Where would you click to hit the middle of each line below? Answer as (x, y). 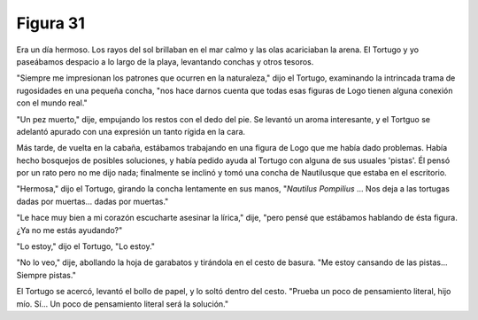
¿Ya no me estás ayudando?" (69, 230)
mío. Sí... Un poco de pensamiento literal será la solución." (123, 304)
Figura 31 (51, 23)
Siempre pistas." (46, 275)
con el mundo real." (52, 103)
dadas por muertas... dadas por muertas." (93, 201)
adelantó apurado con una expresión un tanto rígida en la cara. (131, 131)
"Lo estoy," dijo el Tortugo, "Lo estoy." (85, 246)
